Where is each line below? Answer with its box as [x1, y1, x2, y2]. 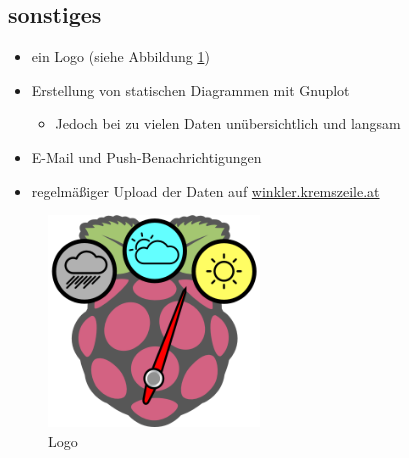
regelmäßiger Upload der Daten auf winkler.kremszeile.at [31, 180, 380, 201]
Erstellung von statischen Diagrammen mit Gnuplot [31, 79, 350, 100]
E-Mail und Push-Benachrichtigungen [31, 146, 262, 167]
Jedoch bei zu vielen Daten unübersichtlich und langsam [55, 113, 401, 134]
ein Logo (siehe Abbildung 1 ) [31, 46, 210, 67]
